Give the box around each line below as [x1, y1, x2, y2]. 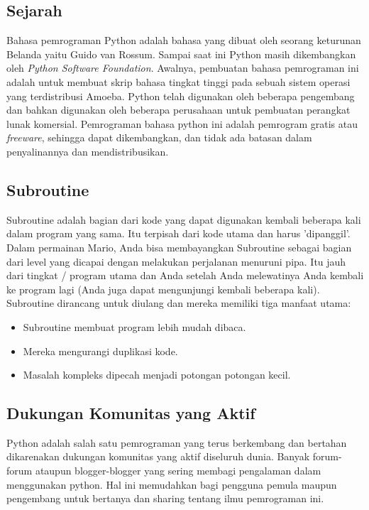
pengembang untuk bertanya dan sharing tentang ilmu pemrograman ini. [6, 491, 324, 506]
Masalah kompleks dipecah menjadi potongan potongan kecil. [23, 367, 291, 382]
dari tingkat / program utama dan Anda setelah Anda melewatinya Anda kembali [6, 268, 364, 283]
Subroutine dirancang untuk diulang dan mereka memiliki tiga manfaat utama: [6, 295, 351, 310]
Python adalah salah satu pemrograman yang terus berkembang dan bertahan [6, 435, 347, 450]
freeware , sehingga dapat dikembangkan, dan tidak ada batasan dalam [6, 130, 312, 145]
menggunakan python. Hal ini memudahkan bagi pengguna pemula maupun [6, 477, 337, 492]
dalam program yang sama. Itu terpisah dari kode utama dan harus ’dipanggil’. [6, 226, 351, 241]
